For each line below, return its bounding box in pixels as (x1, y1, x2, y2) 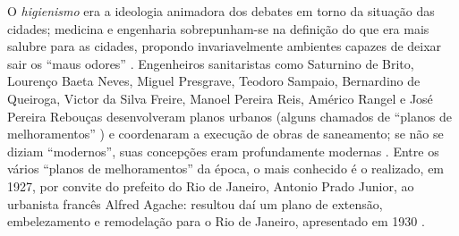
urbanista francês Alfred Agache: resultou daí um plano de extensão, (7, 194, 383, 213)
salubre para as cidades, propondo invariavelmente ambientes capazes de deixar (7, 37, 442, 55)
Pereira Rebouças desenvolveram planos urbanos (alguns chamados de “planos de (7, 106, 452, 125)
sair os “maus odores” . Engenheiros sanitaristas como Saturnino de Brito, (7, 54, 414, 72)
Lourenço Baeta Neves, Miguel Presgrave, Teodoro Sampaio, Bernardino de (7, 72, 421, 90)
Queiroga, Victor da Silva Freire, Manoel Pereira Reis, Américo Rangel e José (7, 88, 433, 107)
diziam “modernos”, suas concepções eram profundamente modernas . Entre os (7, 141, 439, 160)
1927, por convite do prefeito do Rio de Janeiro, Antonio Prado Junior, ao (7, 176, 414, 195)
